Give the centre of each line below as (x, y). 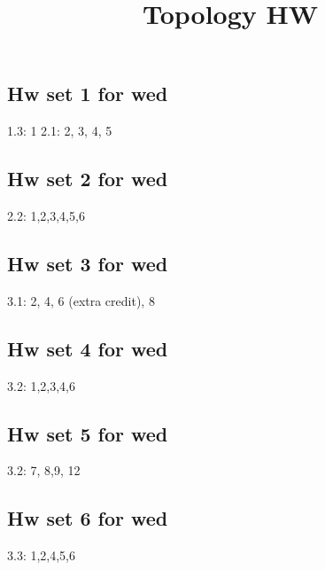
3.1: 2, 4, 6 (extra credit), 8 (81, 300)
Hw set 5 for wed (88, 433)
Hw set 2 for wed (88, 179)
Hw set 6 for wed (88, 518)
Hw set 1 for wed (88, 94)
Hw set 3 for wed (88, 263)
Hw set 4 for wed (88, 348)
